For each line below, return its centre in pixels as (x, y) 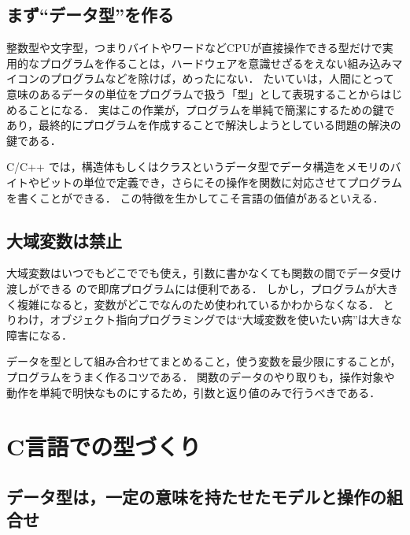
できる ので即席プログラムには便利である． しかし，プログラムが (208, 288)
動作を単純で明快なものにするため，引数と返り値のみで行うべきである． (194, 392)
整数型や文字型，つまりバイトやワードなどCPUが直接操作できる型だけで (194, 48)
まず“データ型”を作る (90, 15)
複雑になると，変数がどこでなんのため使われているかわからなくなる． (198, 304)
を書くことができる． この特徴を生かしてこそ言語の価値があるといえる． (195, 197)
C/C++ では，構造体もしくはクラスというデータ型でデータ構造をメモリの (198, 167)
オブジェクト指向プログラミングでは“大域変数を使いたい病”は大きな (226, 320)
